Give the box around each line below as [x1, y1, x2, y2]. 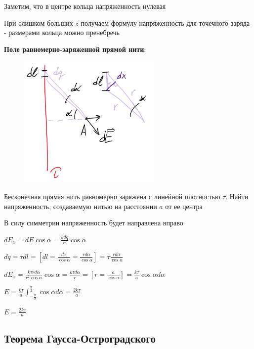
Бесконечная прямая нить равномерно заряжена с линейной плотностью [4, 191, 220, 201]
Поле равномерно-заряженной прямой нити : [4, 44, 146, 54]
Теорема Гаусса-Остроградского [4, 330, 156, 346]
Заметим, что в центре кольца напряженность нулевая [4, 1, 166, 11]
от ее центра [165, 201, 203, 211]
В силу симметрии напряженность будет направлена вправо [4, 218, 183, 228]
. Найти [225, 191, 249, 201]
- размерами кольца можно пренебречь [4, 27, 120, 38]
